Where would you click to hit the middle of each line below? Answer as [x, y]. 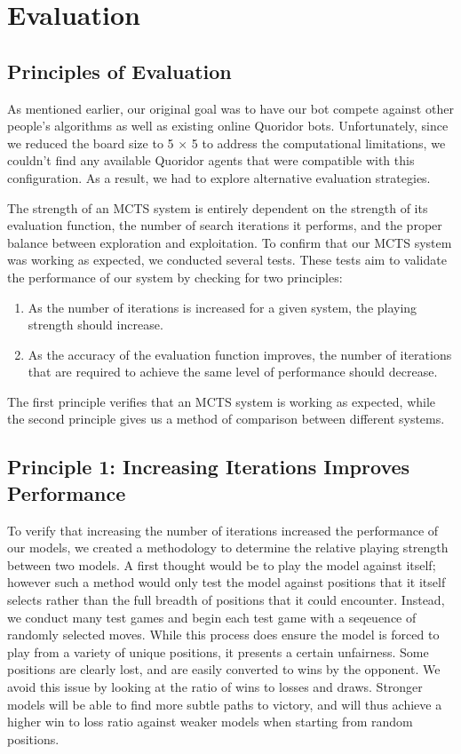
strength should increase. [95, 325]
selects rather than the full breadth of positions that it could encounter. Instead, [226, 600]
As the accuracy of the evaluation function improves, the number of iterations [240, 354]
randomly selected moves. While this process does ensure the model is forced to [223, 635]
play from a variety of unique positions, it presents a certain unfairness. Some [218, 651]
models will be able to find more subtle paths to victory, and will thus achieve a [225, 704]
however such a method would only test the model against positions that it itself [227, 582]
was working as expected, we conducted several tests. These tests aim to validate [227, 260]
